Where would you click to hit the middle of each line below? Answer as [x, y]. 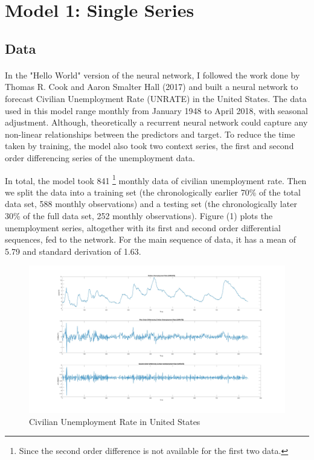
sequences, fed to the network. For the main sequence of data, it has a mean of [150, 239]
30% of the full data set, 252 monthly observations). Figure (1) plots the [139, 215]
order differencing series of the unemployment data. [100, 157]
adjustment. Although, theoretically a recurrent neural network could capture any [156, 122]
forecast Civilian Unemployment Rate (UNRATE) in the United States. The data [156, 98]
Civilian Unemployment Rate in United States [115, 421]
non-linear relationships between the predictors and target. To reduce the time [150, 134]
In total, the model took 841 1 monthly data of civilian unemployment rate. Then [156, 179]
